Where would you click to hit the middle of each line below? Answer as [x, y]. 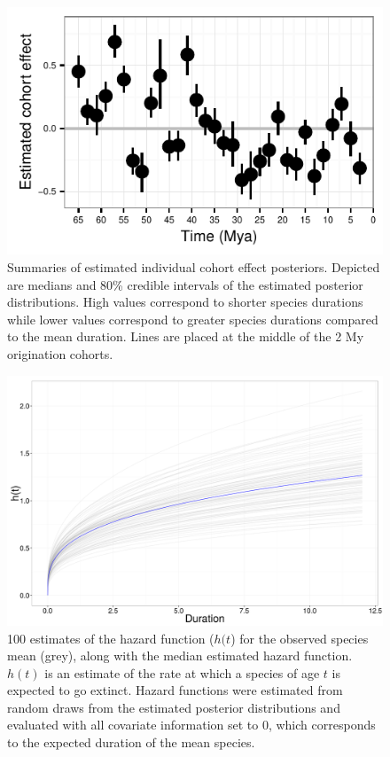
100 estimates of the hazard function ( [111, 638]
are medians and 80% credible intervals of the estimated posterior [185, 284]
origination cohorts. [60, 353]
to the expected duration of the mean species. [131, 742]
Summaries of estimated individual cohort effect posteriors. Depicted [194, 266]
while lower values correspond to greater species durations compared [193, 319]
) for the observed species [300, 638]
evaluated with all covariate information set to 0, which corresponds [191, 725]
